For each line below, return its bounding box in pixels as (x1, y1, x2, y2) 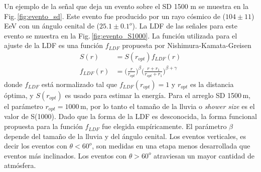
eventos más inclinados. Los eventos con (4, 150, 126, 160)
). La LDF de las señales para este (132, 20, 237, 31)
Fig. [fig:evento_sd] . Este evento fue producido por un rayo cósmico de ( (4, 10, 225, 21)
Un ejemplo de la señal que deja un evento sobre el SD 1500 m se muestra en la (4, 1, 249, 11)
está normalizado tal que (41, 79, 117, 89)
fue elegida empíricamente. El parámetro (102, 121, 227, 131)
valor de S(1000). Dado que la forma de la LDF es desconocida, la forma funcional (4, 111, 257, 121)
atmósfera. (4, 160, 36, 170)
